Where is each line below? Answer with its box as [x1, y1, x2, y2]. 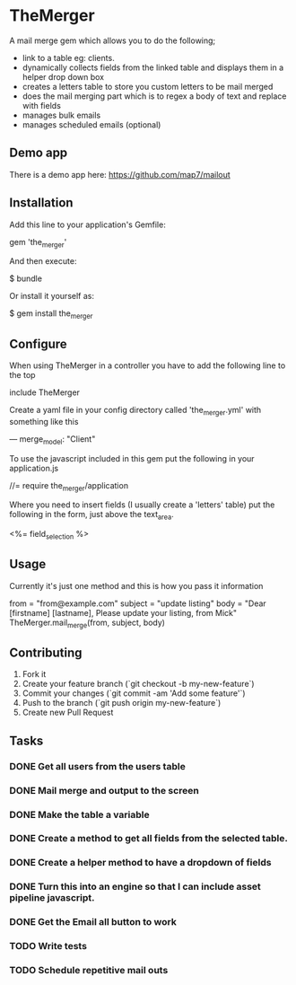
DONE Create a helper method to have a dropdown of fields [9, 857, 272, 869]
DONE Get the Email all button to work [9, 916, 177, 928]
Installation [9, 195, 74, 211]
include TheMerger [9, 387, 81, 398]
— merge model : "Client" [9, 433, 96, 446]
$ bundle [9, 273, 43, 284]
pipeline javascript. [9, 892, 95, 904]
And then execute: [9, 256, 77, 267]
